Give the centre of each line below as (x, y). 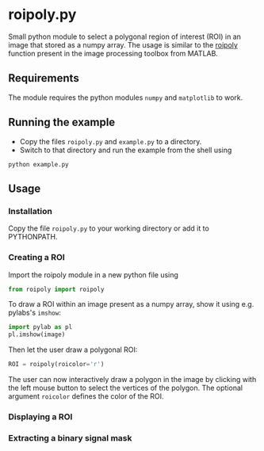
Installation (31, 211)
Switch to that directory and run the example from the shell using (126, 150)
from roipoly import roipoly (56, 289)
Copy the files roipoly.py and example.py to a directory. (111, 141)
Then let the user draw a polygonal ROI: (73, 350)
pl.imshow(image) (37, 334)
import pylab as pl (40, 327)
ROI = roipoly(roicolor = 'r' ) (56, 365)
